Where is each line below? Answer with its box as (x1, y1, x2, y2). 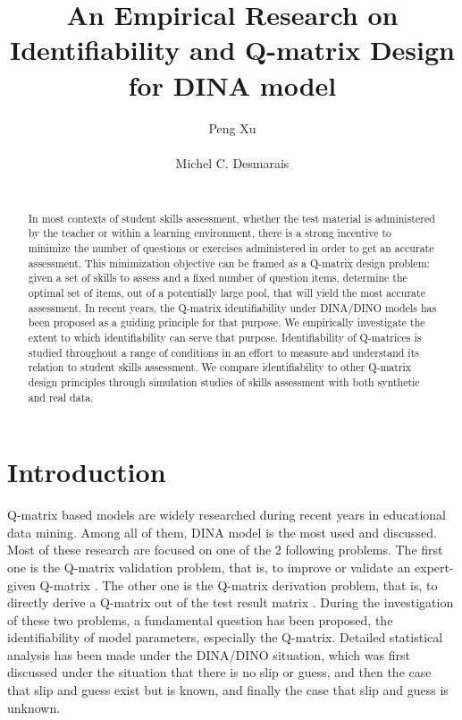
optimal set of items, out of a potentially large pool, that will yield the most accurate (28, 284, 425, 300)
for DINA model (128, 66, 337, 103)
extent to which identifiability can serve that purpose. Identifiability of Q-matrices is (28, 329, 422, 344)
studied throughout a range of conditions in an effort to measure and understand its (28, 344, 419, 360)
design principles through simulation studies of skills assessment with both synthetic (28, 374, 420, 389)
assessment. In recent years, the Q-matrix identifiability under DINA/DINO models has (28, 300, 437, 315)
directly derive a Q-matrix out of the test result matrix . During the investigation (7, 593, 454, 612)
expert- (415, 557, 454, 576)
